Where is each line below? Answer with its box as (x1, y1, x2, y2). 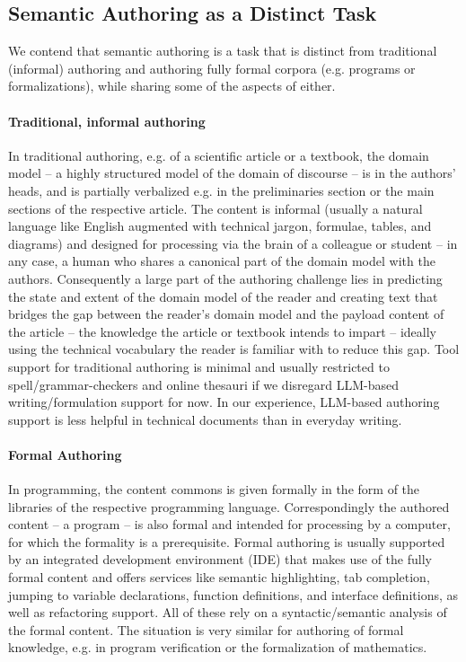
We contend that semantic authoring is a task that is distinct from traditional (8, 41, 437, 60)
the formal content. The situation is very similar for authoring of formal (8, 620, 404, 639)
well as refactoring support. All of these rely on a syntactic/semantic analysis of (8, 603, 447, 622)
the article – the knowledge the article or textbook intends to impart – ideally (8, 322, 437, 340)
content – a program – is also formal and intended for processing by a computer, (8, 515, 451, 534)
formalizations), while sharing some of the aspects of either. (8, 76, 336, 95)
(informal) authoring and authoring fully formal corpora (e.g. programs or (8, 58, 416, 77)
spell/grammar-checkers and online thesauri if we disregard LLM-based (8, 375, 399, 393)
